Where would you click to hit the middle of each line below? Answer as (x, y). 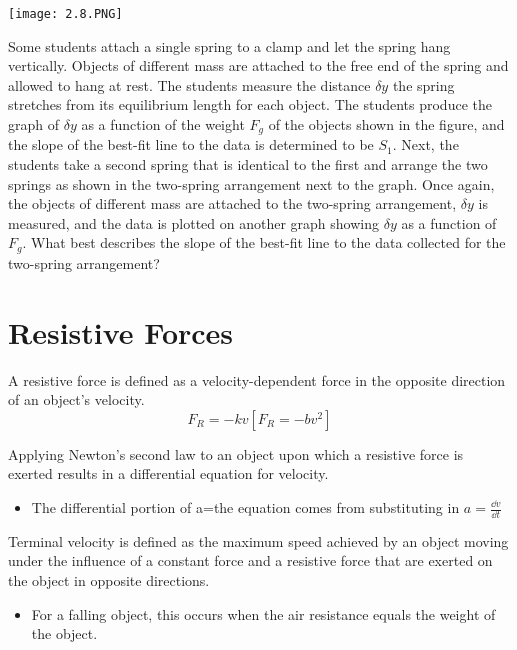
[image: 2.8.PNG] (65, 14)
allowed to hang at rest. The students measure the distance (189, 84)
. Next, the (425, 144)
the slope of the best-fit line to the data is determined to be (191, 144)
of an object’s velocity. (76, 399)
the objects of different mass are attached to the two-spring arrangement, (232, 203)
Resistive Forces (121, 331)
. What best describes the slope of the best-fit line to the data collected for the (264, 242)
